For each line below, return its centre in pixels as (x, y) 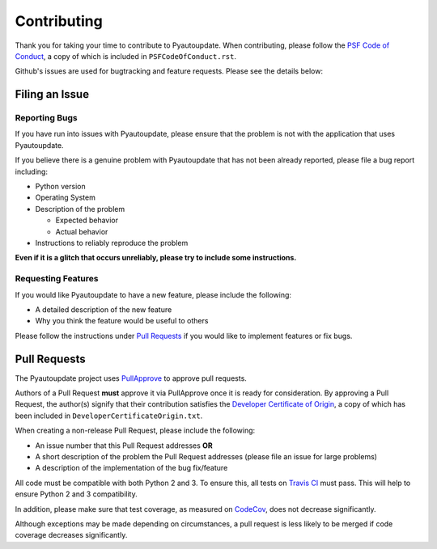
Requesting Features (57, 279)
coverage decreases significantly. (71, 535)
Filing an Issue (52, 94)
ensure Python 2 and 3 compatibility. (76, 494)
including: (32, 171)
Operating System (66, 197)
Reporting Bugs (46, 118)
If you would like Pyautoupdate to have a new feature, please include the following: (153, 294)
